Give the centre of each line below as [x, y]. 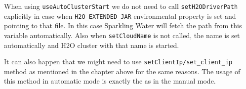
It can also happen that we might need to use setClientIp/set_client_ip [118, 62]
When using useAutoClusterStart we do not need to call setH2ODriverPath [121, 6]
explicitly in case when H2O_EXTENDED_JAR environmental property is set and [120, 16]
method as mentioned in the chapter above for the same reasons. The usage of [122, 71]
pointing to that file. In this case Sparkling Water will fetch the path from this [123, 25]
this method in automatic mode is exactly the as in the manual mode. [110, 81]
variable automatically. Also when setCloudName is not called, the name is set [122, 35]
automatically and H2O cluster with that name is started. [92, 45]
